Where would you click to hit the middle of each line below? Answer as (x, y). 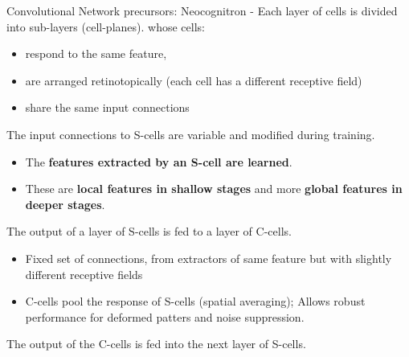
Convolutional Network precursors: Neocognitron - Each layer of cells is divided (202, 10)
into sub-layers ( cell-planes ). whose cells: (106, 26)
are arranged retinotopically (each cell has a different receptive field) (194, 80)
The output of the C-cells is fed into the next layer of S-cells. (156, 344)
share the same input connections (107, 107)
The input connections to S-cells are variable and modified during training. (191, 134)
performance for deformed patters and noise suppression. (165, 316)
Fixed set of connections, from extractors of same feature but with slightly (209, 258)
